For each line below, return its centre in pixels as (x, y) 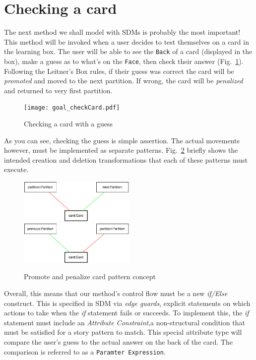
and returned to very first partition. (58, 90)
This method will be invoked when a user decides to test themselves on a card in (127, 41)
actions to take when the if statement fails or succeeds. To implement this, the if (127, 313)
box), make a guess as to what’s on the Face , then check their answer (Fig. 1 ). (124, 61)
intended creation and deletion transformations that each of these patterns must (126, 159)
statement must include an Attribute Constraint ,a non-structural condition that (125, 322)
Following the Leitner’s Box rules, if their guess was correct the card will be (119, 71)
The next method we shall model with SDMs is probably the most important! (122, 32)
